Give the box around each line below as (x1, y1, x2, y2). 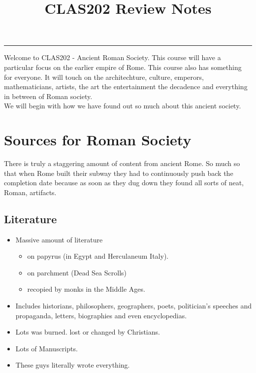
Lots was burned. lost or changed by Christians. (15, 327, 160, 337)
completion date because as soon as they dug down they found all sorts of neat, (4, 177, 244, 188)
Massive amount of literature (15, 234, 103, 244)
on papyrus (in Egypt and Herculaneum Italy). (27, 251, 169, 261)
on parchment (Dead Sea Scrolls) (27, 267, 127, 277)
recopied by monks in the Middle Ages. (27, 284, 145, 294)
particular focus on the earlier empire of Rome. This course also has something (4, 62, 242, 72)
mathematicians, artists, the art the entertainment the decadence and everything (4, 81, 248, 92)
